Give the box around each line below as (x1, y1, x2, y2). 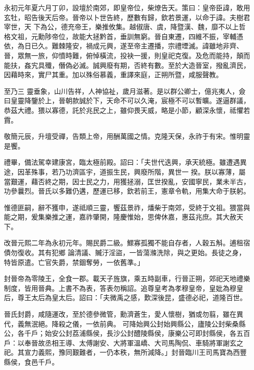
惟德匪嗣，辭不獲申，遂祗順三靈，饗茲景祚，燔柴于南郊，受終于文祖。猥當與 (4, 202, 250, 212)
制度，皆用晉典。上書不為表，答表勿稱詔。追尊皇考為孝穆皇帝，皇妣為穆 (4, 283, 236, 293)
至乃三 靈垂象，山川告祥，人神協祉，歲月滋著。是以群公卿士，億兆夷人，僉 (4, 86, 246, 96)
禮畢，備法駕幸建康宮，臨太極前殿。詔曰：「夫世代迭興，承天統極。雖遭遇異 (4, 157, 247, 167)
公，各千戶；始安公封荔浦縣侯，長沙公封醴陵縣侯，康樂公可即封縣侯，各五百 (4, 328, 250, 338)
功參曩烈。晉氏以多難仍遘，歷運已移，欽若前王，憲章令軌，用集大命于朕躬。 (4, 186, 250, 196)
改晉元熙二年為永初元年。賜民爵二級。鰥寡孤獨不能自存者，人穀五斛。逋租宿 (4, 238, 250, 248)
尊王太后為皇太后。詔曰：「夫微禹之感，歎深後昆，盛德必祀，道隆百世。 (17, 292, 247, 303)
